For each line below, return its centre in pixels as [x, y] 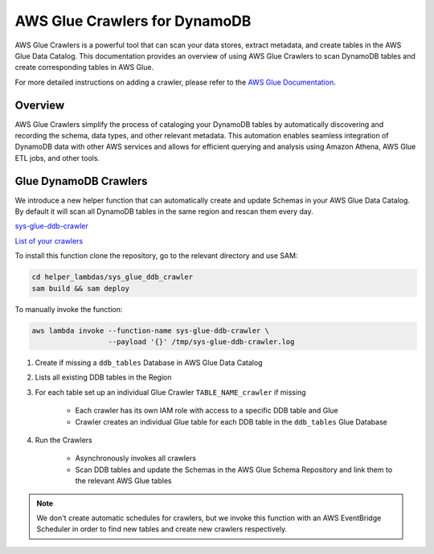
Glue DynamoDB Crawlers [81, 181]
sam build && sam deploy [81, 288]
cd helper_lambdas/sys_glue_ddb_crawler [112, 277]
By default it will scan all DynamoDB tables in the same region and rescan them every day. [164, 211]
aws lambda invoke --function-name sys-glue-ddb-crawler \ [150, 330]
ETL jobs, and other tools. [57, 158]
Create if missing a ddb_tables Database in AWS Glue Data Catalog [149, 363]
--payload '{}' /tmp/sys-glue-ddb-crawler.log [201, 342]
